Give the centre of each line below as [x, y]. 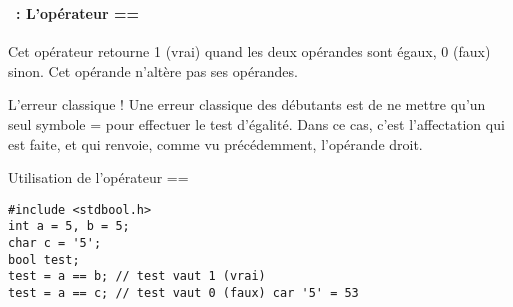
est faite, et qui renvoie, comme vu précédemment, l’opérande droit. [215, 143]
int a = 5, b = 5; [69, 226]
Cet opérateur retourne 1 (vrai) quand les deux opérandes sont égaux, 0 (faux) [249, 51]
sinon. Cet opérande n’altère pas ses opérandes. [153, 70]
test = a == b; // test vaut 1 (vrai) [137, 276]
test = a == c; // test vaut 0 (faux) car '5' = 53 [183, 292]
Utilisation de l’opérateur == [98, 177]
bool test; [44, 259]
